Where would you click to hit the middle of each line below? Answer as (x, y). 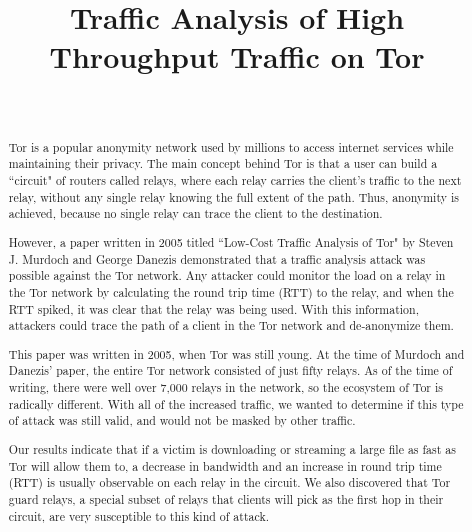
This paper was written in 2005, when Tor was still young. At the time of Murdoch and (236, 353)
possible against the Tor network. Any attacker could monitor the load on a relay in (227, 275)
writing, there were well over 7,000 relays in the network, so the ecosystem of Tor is (225, 387)
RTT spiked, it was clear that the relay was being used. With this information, (213, 308)
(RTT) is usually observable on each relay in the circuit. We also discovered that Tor (229, 482)
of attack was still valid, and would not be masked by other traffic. (182, 420)
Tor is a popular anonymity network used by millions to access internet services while (231, 146)
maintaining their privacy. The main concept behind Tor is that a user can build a (223, 163)
